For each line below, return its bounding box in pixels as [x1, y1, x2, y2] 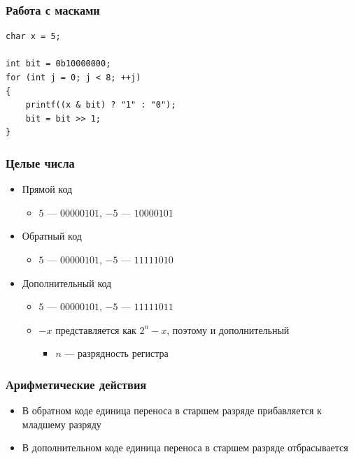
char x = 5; [6, 31, 61, 42]
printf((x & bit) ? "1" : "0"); [25, 100, 176, 110]
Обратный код [22, 228, 82, 243]
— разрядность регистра [64, 346, 169, 360]
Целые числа [6, 154, 75, 171]
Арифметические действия [6, 375, 147, 393]
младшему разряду [22, 416, 101, 431]
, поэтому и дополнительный [167, 322, 290, 337]
